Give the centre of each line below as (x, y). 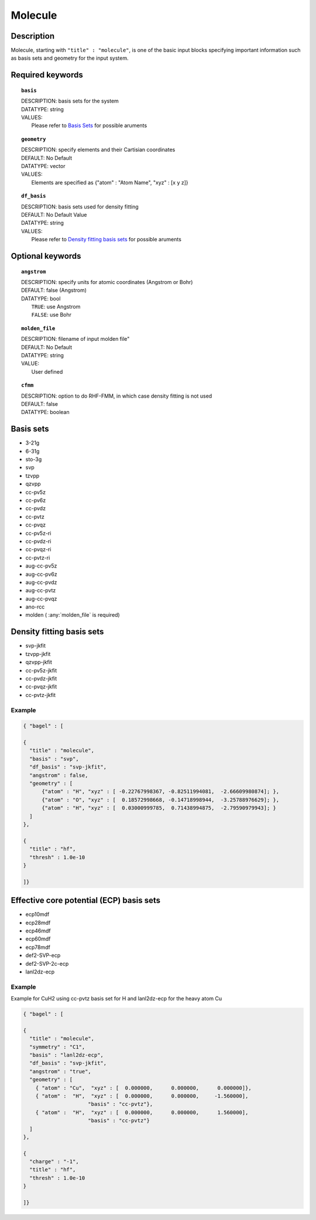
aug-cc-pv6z (42, 574)
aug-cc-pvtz (41, 590)
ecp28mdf (38, 922)
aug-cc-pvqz (41, 599)
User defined (47, 371)
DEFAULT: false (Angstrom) (54, 291)
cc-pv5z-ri (38, 533)
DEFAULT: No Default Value (54, 214)
